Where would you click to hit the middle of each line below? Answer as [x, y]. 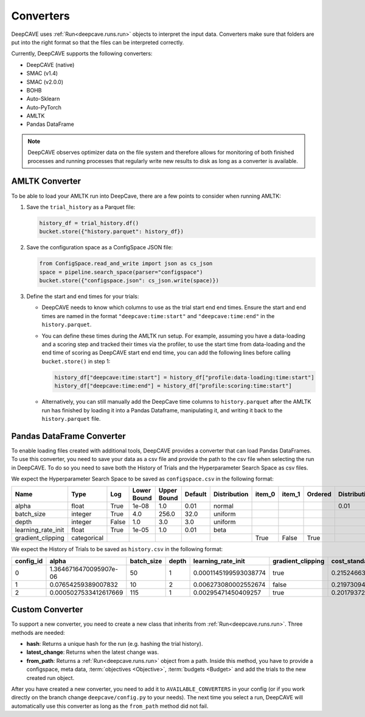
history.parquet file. [71, 418]
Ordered [319, 494]
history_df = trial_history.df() [89, 223]
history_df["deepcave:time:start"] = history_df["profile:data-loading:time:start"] [184, 377]
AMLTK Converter [46, 182]
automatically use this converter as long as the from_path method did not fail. [110, 706]
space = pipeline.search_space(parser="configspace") [121, 272]
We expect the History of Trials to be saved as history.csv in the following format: [117, 549]
